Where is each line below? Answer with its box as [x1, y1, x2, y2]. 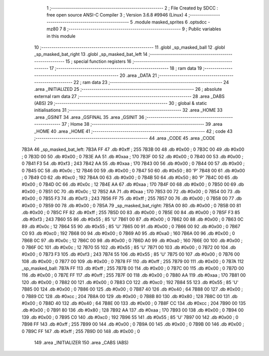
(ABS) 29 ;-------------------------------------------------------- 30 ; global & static [34, 100, 207, 106]
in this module [46, 33, 76, 39]
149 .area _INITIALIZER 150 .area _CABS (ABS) [34, 340, 129, 346]
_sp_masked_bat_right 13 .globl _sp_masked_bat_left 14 [34, 51, 148, 57]
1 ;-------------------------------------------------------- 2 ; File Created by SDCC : [46, 5, 219, 11]
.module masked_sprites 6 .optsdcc [134, 19, 207, 25]
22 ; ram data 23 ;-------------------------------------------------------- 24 [73, 79, 229, 85]
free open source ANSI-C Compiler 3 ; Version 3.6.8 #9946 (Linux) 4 [46, 12, 188, 18]
